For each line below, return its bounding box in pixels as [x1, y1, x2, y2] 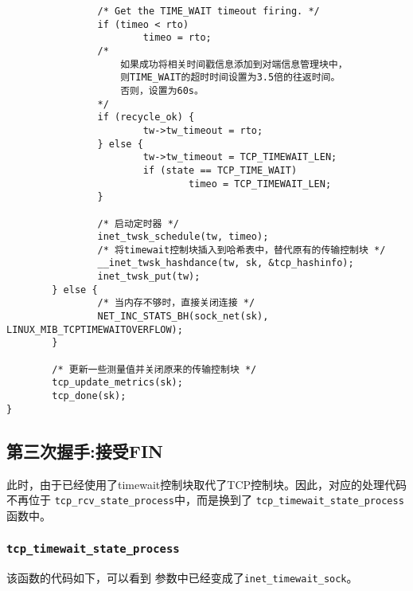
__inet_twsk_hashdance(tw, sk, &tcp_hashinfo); [97, 257, 354, 269]
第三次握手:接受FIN [6, 438, 163, 463]
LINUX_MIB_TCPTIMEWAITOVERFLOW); [6, 323, 183, 335]
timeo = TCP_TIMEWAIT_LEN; [189, 178, 332, 190]
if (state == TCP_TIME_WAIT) [142, 164, 298, 176]
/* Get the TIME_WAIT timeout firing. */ [97, 6, 320, 17]
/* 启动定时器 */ [97, 217, 179, 229]
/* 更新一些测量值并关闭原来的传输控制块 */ [52, 363, 257, 375]
